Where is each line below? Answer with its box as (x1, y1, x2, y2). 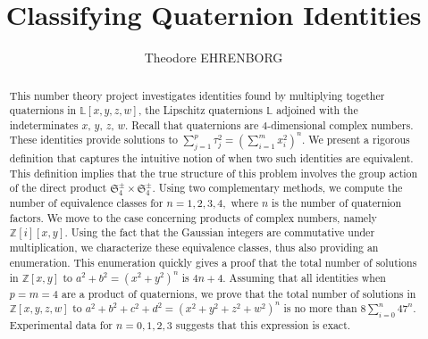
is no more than (283, 301, 357, 316)
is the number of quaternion (271, 194, 402, 210)
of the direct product (9, 180, 107, 195)
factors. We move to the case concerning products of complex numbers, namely (9, 210, 377, 225)
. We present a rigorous (301, 132, 410, 147)
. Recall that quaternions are (124, 117, 259, 132)
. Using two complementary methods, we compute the (152, 180, 403, 195)
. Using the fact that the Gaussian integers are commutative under (64, 225, 375, 240)
